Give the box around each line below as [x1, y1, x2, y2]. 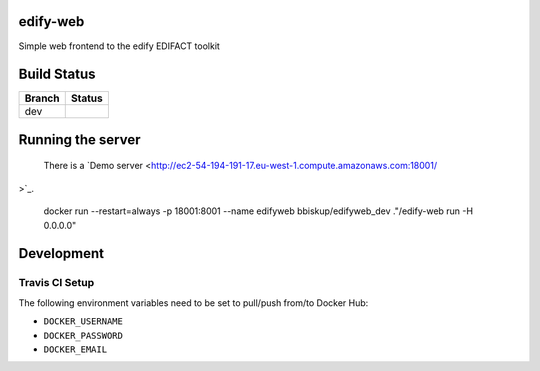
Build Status [18, 66, 96, 83]
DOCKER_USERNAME [43, 316, 124, 327]
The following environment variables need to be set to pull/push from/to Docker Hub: [18, 296, 369, 309]
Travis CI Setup [18, 276, 95, 290]
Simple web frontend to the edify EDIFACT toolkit [18, 40, 220, 52]
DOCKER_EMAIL [43, 343, 108, 355]
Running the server [18, 131, 141, 148]
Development [18, 245, 105, 262]
